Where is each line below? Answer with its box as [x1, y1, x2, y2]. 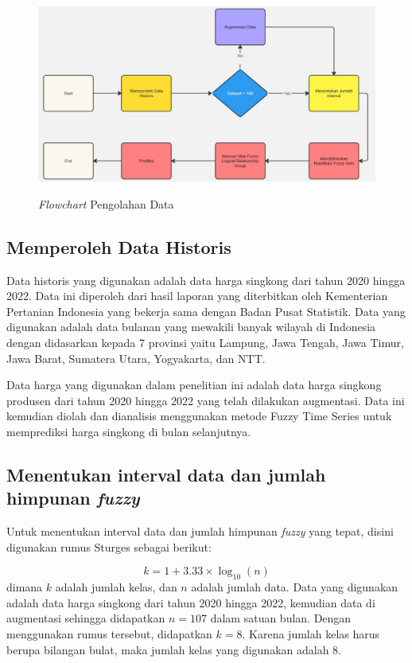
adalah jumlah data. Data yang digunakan [191, 579, 398, 595]
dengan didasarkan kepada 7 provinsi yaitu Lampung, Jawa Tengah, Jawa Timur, [6, 334, 404, 351]
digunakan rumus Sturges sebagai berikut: [6, 538, 212, 555]
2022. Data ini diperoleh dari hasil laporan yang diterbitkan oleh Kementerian [6, 287, 388, 304]
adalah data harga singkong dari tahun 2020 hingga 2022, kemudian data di [6, 594, 375, 610]
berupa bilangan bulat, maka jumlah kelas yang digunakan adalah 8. [6, 641, 341, 657]
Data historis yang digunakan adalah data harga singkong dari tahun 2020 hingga [6, 271, 406, 288]
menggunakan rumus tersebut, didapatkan [6, 625, 212, 642]
